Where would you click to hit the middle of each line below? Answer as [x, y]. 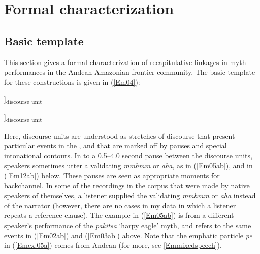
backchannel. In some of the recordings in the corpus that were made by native [127, 185]
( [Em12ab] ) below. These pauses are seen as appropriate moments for [112, 175]
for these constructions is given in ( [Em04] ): [72, 82]
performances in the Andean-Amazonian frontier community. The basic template [130, 72]
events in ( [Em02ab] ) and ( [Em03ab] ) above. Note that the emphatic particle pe [128, 235]
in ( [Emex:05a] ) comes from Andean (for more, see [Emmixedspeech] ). [113, 245]
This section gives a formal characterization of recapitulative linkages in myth [125, 62]
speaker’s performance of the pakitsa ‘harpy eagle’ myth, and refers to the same [128, 225]
